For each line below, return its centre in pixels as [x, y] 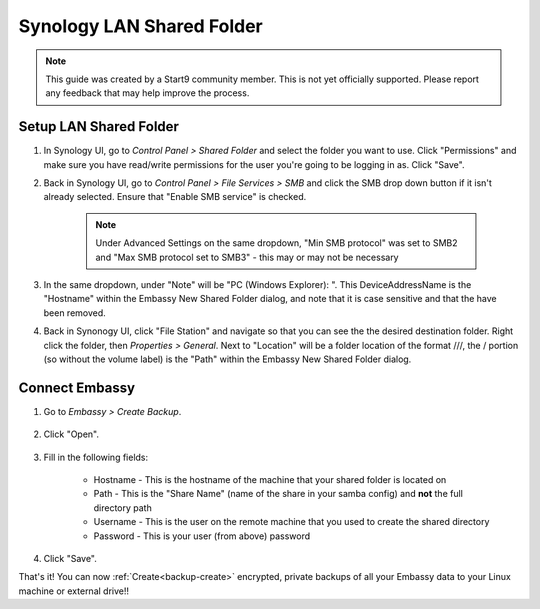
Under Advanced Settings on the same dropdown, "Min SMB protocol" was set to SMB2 [276, 243]
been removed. [75, 312]
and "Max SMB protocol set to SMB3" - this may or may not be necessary [247, 257]
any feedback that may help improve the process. [147, 93]
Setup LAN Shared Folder [99, 126]
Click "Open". [71, 434]
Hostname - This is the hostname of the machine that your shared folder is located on [270, 479]
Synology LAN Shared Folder [141, 26]
